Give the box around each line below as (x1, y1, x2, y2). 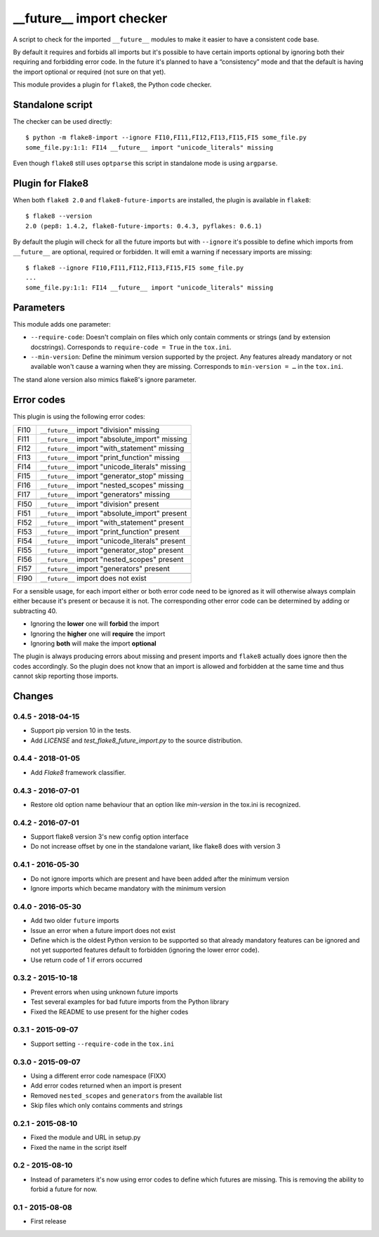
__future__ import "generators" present (39, 563, 170, 573)
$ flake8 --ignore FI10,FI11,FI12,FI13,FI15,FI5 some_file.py (25, 264, 244, 272)
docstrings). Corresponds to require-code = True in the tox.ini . (30, 343, 232, 351)
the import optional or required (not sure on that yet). (13, 67, 166, 76)
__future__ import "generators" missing (39, 489, 171, 499)
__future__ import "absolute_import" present (39, 508, 187, 518)
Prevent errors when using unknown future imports (30, 988, 178, 996)
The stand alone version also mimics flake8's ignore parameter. (13, 375, 197, 384)
